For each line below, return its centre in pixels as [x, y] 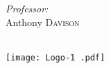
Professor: [27, 8]
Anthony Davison [43, 22]
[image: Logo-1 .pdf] [56, 57]
